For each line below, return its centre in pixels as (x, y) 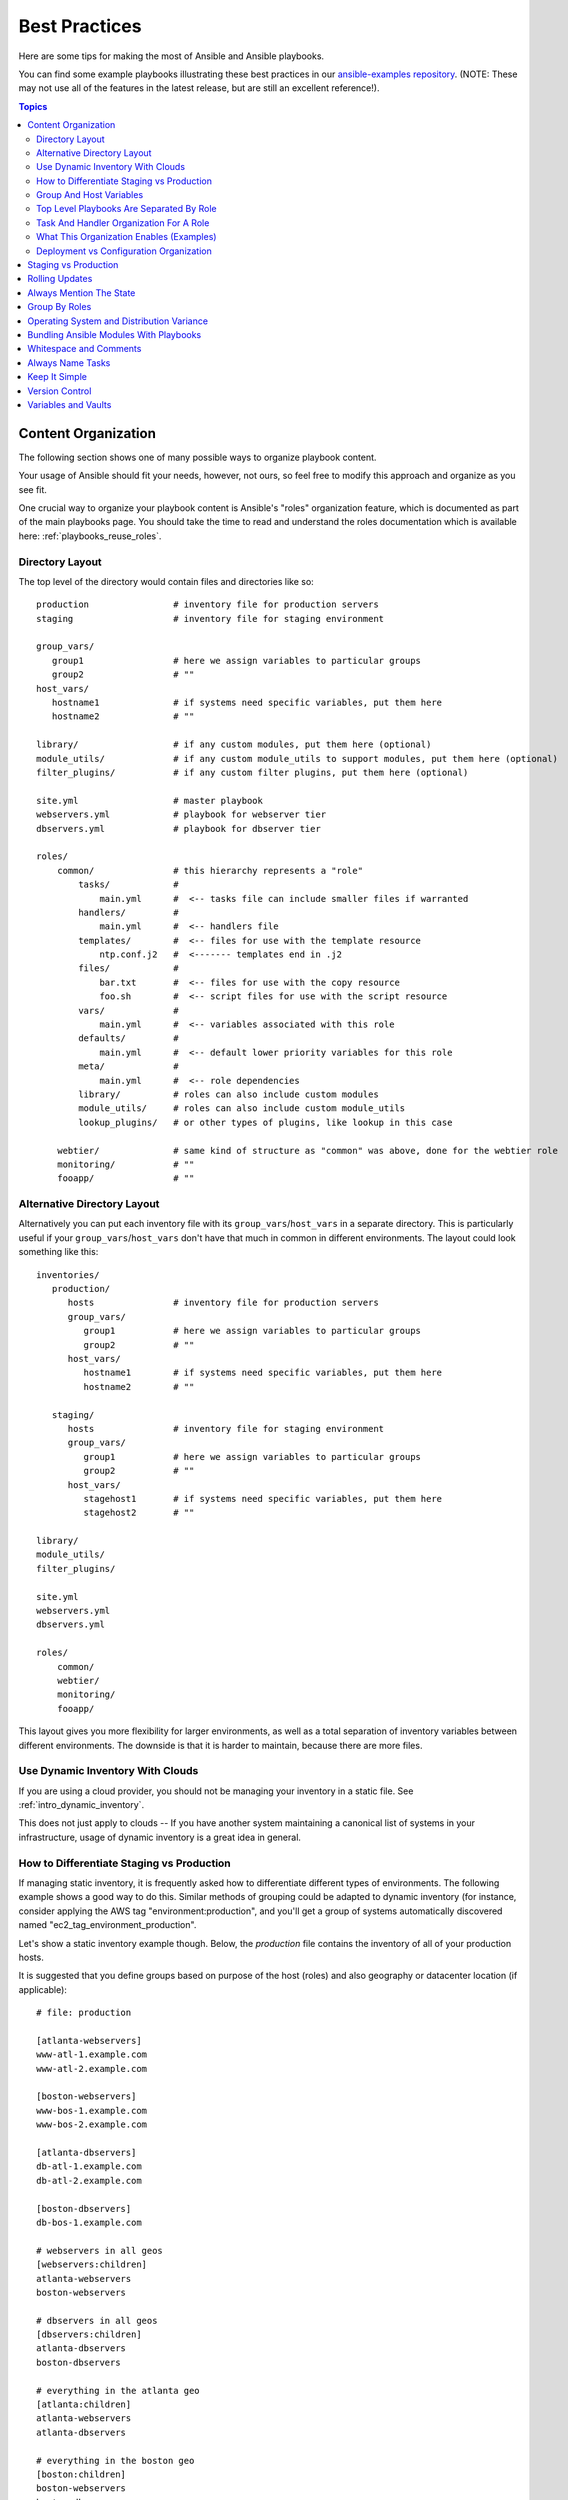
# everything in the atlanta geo (118, 2390)
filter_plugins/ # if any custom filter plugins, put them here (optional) (252, 772)
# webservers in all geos (100, 2250)
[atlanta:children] (84, 2404)
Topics (33, 106)
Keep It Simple (57, 377)
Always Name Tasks (69, 362)
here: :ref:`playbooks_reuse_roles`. (90, 536)
